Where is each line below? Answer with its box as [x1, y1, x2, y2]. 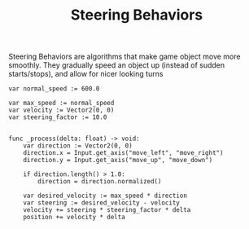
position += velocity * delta [23, 214, 126, 222]
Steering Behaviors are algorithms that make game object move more [8, 51, 241, 62]
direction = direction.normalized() [37, 178, 162, 186]
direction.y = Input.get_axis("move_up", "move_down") [23, 156, 213, 165]
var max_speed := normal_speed [8, 99, 115, 108]
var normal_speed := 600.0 [8, 85, 100, 93]
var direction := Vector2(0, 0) [23, 142, 133, 150]
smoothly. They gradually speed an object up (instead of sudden [8, 60, 225, 70]
